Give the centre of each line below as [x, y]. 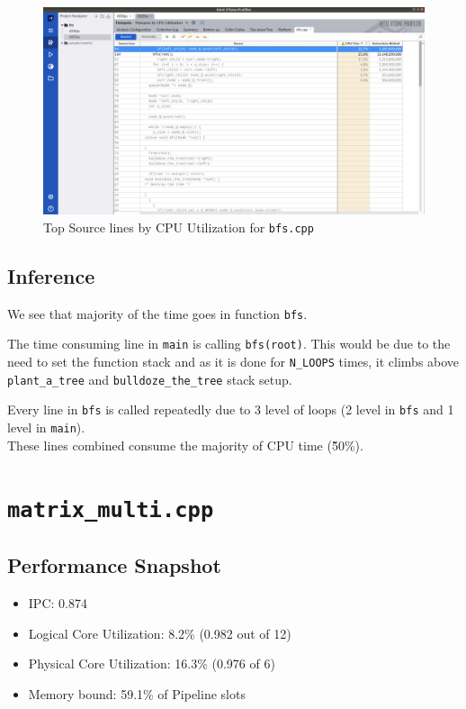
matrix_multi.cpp [111, 510]
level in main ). [46, 427]
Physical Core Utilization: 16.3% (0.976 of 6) [152, 664]
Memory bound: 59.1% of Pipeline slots [137, 693]
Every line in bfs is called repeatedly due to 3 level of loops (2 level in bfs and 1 [231, 409]
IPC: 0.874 [58, 602]
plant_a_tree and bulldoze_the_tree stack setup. [150, 379]
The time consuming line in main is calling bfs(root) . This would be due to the [229, 344]
